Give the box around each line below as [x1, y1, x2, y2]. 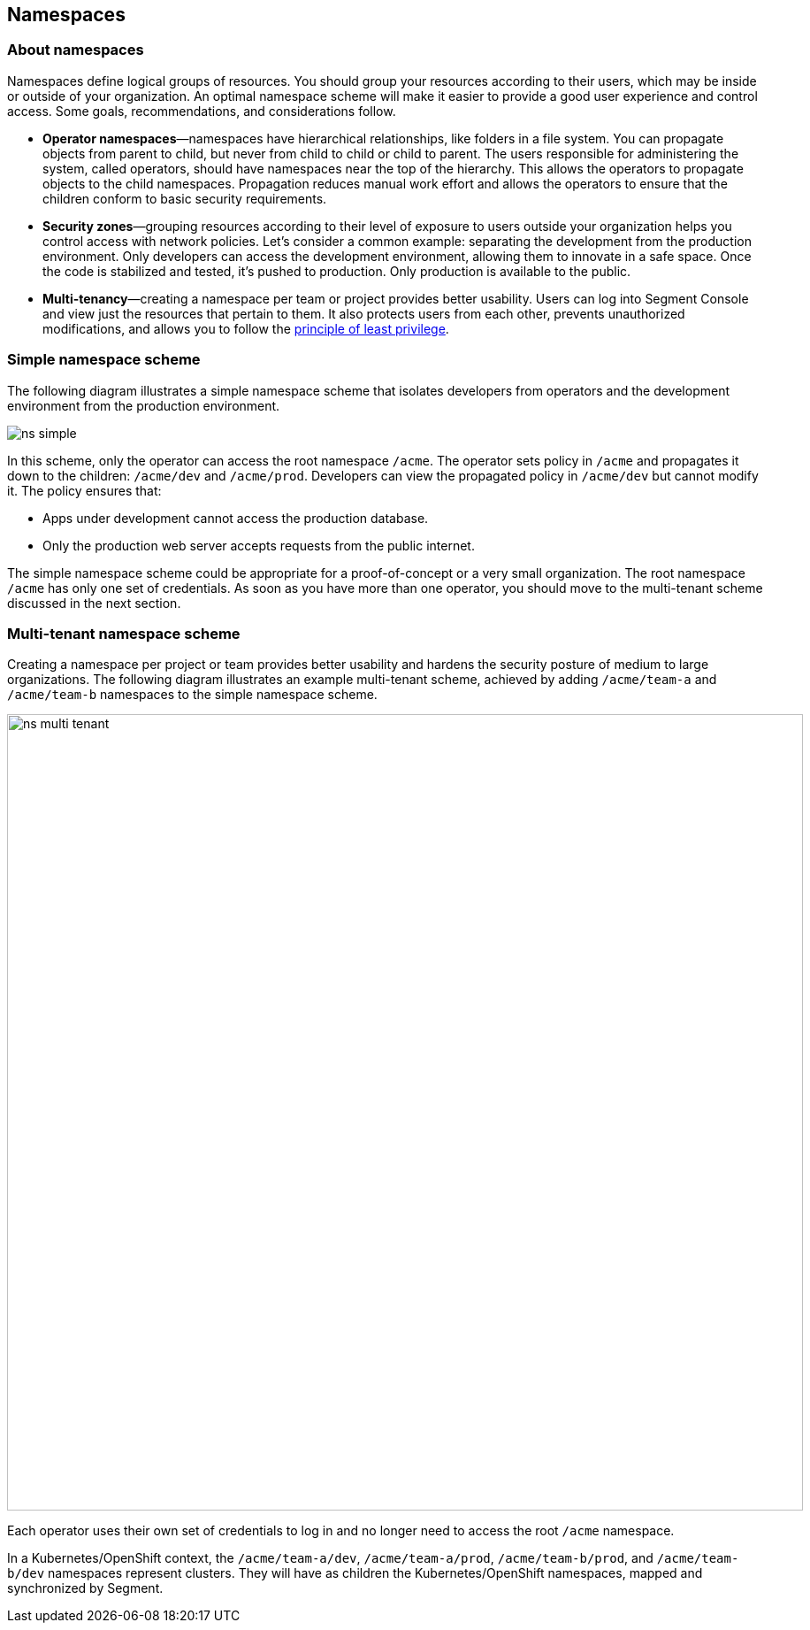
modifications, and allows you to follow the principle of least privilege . [42, 320, 449, 336]
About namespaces [7, 41, 144, 59]
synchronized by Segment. [7, 1580, 164, 1596]
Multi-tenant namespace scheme [7, 624, 241, 642]
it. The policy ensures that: [7, 482, 162, 498]
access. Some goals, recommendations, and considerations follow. [7, 103, 396, 119]
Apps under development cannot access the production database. [42, 510, 429, 526]
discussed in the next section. [7, 595, 181, 611]
